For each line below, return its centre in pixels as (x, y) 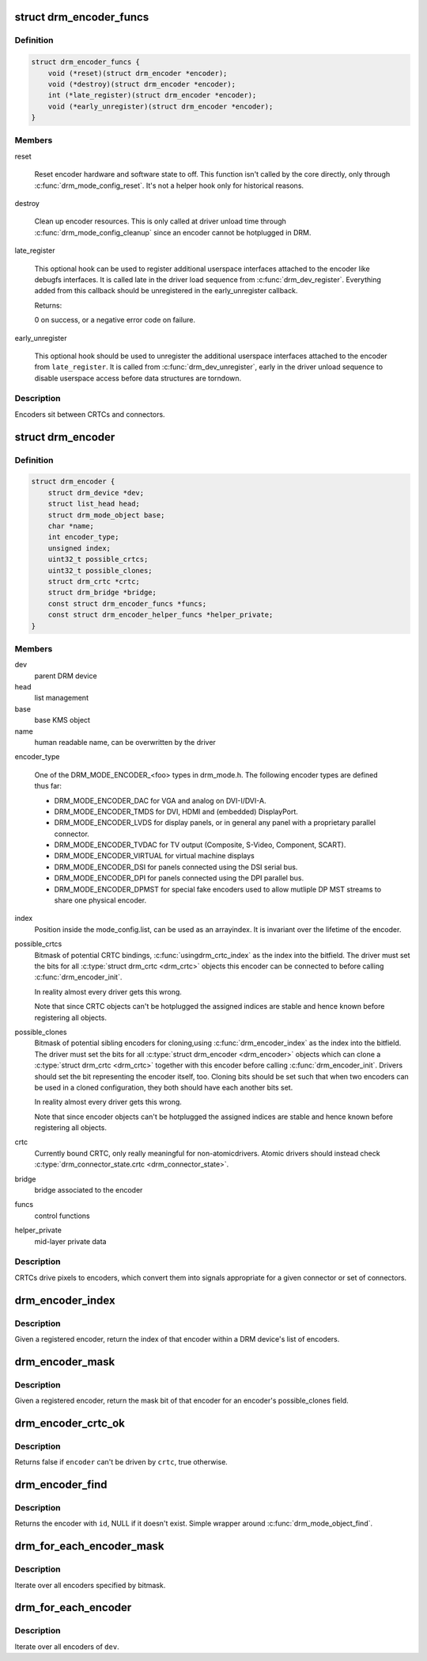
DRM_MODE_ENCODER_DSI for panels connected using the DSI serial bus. (176, 867)
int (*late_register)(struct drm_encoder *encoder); (152, 95)
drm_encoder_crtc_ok (70, 1423)
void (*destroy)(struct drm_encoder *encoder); (142, 84)
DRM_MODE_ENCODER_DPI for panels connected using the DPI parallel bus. (179, 878)
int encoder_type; (83, 537)
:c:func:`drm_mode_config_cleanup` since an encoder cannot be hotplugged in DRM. (173, 232)
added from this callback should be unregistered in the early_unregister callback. (166, 291)
